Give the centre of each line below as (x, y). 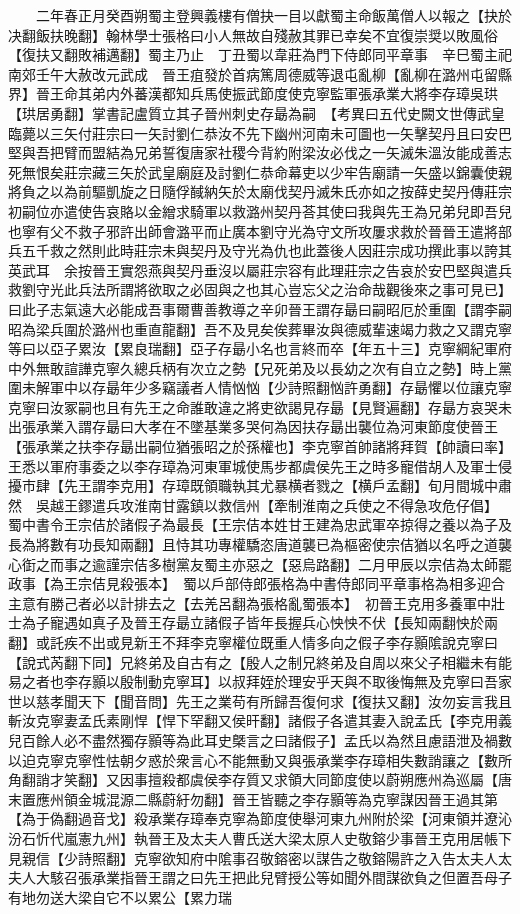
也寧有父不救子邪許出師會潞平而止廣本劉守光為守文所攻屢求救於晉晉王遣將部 (260, 230)
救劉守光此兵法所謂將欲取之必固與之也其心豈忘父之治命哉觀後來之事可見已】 (260, 289)
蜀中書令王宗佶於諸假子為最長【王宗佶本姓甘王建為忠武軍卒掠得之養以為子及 (260, 524)
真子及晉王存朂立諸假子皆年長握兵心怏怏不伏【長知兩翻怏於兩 (294, 622)
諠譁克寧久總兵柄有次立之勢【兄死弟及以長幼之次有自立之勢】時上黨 (287, 367)
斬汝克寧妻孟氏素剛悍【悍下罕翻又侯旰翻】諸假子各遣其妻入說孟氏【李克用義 (260, 720)
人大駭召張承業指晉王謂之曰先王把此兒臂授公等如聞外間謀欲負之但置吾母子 (266, 877)
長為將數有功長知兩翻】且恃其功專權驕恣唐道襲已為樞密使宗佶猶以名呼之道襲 (260, 544)
